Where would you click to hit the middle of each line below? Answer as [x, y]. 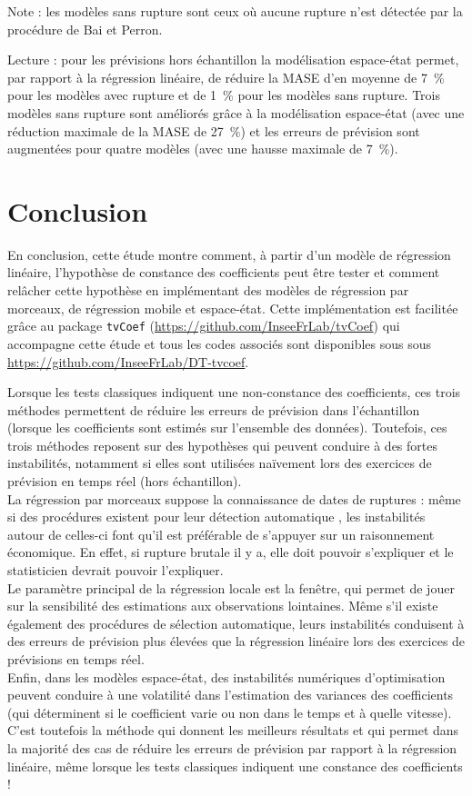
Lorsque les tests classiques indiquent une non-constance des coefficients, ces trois [234, 392]
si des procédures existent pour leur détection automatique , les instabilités [216, 517]
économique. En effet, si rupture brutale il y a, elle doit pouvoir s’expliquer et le [231, 552]
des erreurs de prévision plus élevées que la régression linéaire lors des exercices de [236, 641]
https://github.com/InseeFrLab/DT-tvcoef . [128, 361]
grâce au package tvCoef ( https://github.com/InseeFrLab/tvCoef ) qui [204, 326]
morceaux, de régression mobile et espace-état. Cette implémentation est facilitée [233, 308]
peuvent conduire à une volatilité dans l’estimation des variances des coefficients [231, 695]
